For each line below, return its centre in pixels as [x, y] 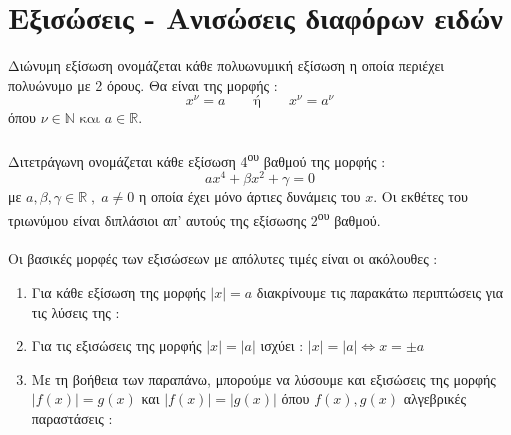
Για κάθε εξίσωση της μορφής [118, 291]
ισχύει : [282, 345]
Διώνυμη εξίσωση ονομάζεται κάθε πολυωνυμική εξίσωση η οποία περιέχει [226, 65]
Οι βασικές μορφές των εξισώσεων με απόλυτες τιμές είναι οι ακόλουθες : [223, 258]
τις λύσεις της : [75, 311]
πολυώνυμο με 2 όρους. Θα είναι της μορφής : [143, 84]
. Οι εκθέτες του [420, 195]
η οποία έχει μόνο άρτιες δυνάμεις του [249, 195]
